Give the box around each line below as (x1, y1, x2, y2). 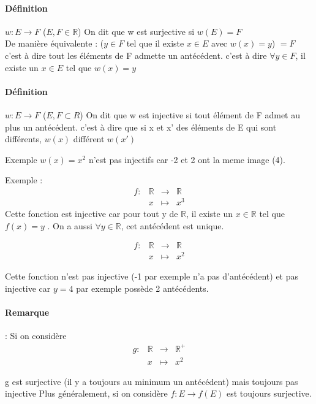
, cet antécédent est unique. (121, 219, 224, 232)
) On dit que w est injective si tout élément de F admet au (80, 108, 300, 121)
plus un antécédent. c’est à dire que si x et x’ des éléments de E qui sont (5, 120, 277, 133)
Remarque (5, 306, 50, 319)
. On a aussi (47, 219, 92, 232)
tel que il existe (126, 37, 184, 50)
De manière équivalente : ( (5, 37, 104, 50)
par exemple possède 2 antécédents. (76, 282, 209, 294)
